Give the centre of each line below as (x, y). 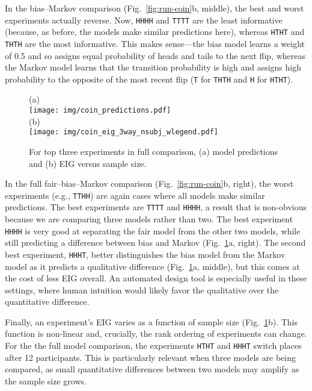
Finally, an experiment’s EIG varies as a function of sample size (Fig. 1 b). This (151, 321)
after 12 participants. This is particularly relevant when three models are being (150, 357)
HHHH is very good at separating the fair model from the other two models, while (153, 230)
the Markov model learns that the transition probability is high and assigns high (153, 67)
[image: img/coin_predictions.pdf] (100, 110)
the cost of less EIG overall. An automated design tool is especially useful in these (156, 278)
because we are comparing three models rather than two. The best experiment (149, 219)
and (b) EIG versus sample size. (88, 163)
